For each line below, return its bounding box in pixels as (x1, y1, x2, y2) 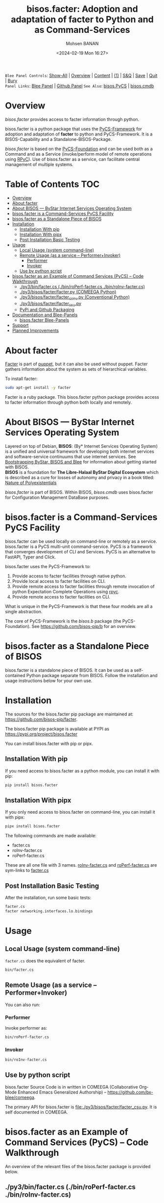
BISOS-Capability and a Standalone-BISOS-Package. (5, 136, 112, 142)
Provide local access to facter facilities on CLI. (12, 578, 106, 584)
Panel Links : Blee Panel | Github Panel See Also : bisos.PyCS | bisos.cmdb (5, 82, 154, 89)
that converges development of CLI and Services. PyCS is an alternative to (5, 549, 156, 555)
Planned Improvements (12, 328, 59, 333)
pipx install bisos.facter (5, 824, 60, 829)
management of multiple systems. (5, 161, 73, 167)
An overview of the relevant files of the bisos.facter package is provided (5, 1163, 151, 1169)
